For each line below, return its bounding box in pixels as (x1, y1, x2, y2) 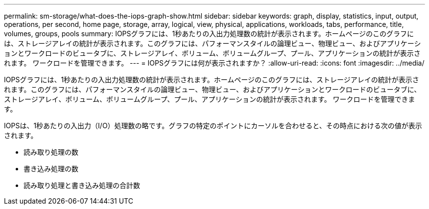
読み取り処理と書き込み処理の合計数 (24, 181, 140, 189)
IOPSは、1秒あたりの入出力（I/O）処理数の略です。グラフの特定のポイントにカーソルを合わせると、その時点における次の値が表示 (4, 121, 422, 130)
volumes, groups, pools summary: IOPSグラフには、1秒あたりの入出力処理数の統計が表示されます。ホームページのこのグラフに (4, 29, 414, 38)
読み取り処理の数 (24, 148, 78, 156)
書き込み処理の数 (24, 164, 78, 173)
